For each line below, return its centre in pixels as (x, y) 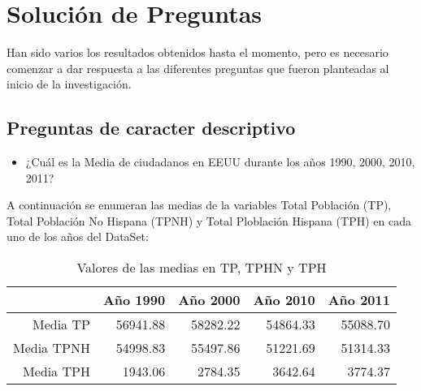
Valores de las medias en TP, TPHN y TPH (202, 268)
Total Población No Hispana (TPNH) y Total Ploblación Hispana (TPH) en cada (209, 220)
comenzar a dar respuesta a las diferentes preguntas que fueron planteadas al (198, 68)
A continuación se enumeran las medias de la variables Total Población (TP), (199, 205)
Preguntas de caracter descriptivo (151, 128)
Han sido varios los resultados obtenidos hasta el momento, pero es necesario (197, 52)
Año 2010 (284, 300)
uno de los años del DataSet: (78, 236)
